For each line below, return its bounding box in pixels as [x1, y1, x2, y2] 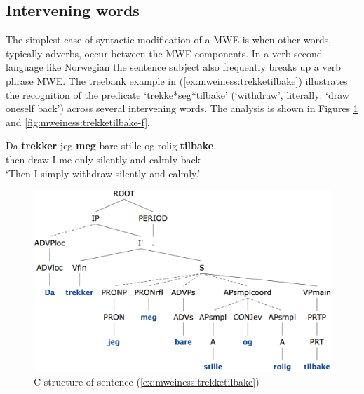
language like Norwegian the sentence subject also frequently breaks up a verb [6, 60, 342, 74]
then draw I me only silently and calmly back [6, 151, 201, 166]
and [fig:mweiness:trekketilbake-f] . [6, 114, 150, 129]
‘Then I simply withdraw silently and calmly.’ [6, 165, 201, 180]
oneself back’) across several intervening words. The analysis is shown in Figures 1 [6, 101, 358, 116]
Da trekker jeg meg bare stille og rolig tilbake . [6, 138, 217, 153]
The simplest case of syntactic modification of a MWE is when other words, [6, 32, 332, 47]
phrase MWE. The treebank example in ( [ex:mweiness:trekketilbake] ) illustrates [6, 73, 348, 88]
